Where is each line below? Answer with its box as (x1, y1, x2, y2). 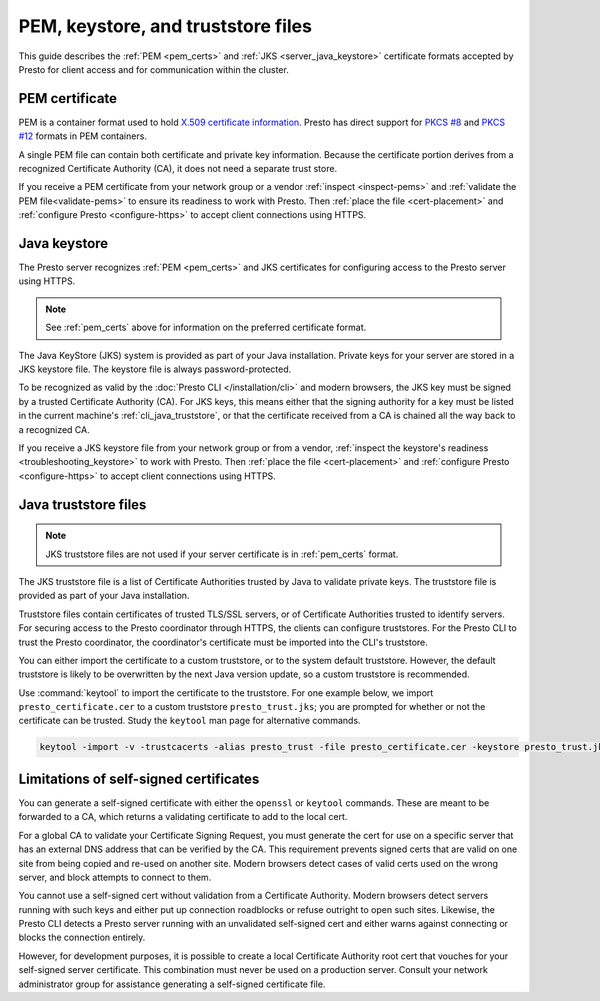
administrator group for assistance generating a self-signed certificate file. (18, 978, 326, 990)
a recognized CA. (18, 423, 90, 435)
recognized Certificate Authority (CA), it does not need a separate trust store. (18, 163, 338, 175)
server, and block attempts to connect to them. (18, 871, 212, 883)
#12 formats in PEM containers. (18, 130, 147, 142)
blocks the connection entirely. (18, 931, 146, 944)
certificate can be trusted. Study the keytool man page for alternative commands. (18, 715, 361, 727)
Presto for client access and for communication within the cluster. (18, 63, 289, 75)
